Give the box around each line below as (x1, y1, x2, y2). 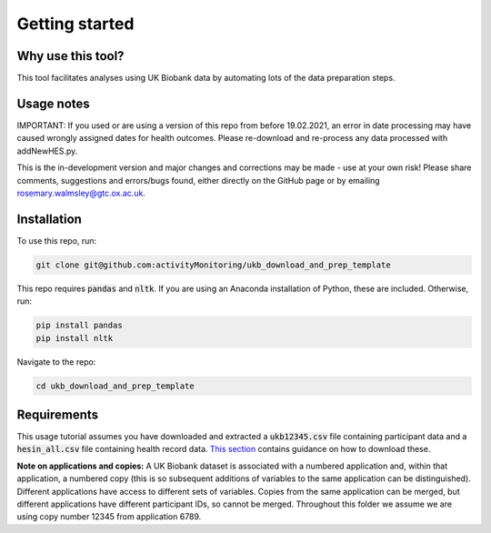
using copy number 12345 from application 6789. (16, 511, 202, 522)
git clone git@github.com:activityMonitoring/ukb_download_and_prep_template (35, 259, 391, 270)
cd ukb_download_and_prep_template (35, 380, 195, 391)
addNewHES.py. (16, 146, 78, 156)
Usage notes (16, 96, 90, 111)
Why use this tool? (16, 48, 125, 64)
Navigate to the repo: (16, 356, 96, 367)
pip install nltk (35, 333, 114, 343)
